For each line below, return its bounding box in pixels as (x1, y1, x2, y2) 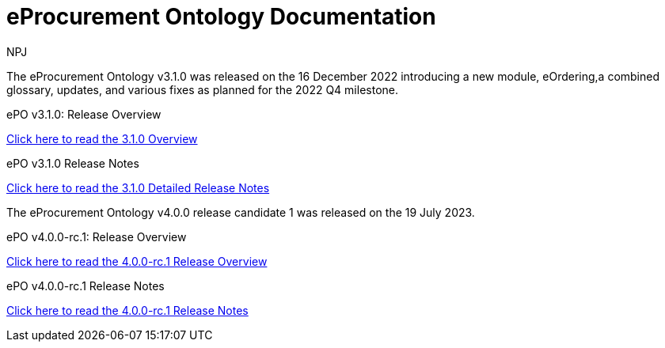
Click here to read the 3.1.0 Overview (6, 131, 198, 146)
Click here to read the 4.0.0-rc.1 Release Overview (6, 254, 268, 268)
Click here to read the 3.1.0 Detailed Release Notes (6, 180, 270, 195)
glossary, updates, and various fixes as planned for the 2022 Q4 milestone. (6, 82, 398, 96)
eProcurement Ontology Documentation (6, 3, 436, 30)
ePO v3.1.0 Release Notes (6, 156, 139, 170)
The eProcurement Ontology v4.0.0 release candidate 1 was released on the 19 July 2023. (6, 205, 475, 219)
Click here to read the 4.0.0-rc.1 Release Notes (6, 303, 249, 317)
